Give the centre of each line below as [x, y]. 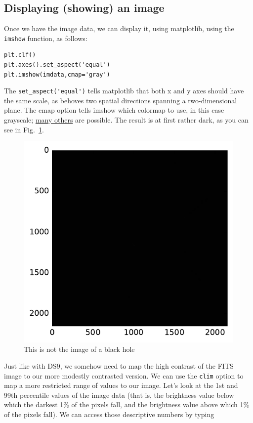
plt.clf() [20, 55]
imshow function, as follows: [46, 38]
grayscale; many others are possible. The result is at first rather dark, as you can [126, 120]
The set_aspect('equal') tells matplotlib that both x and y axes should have [124, 91]
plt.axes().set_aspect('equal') [57, 65]
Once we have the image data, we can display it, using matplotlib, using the [119, 28]
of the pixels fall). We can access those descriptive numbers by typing [109, 414]
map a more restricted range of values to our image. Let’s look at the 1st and [121, 385]
